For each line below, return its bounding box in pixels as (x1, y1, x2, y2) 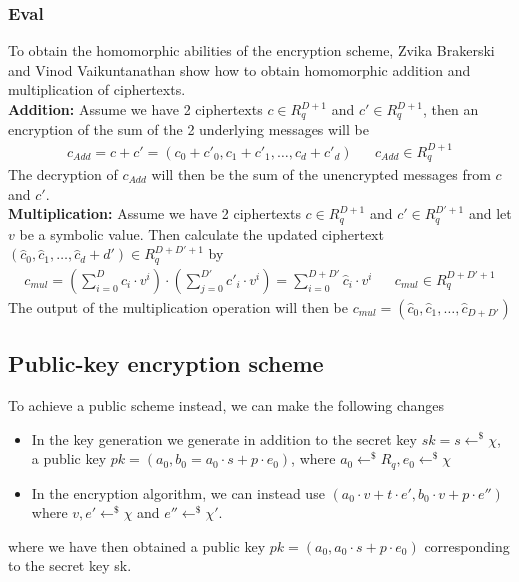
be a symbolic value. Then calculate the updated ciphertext (19, 223, 384, 244)
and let (468, 203, 512, 224)
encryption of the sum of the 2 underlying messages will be (8, 119, 369, 140)
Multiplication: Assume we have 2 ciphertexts (8, 203, 301, 224)
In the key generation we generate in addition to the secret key (31, 428, 417, 449)
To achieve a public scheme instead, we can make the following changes (8, 394, 445, 415)
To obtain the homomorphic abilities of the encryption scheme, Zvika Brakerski (8, 40, 495, 61)
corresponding (424, 535, 510, 556)
